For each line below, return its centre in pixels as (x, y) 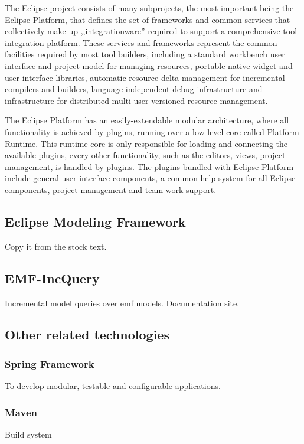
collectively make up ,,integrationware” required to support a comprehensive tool (151, 31)
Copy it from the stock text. (56, 246)
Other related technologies (87, 334)
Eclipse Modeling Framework (95, 221)
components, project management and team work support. (111, 189)
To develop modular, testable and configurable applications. (113, 386)
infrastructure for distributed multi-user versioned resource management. (136, 100)
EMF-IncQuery (52, 278)
